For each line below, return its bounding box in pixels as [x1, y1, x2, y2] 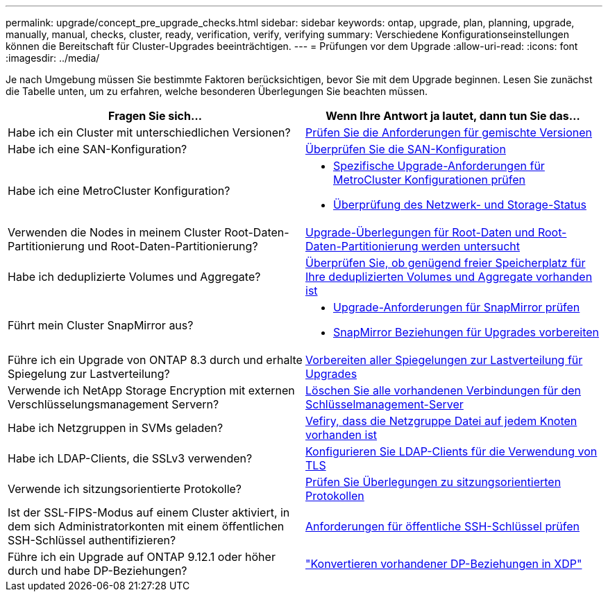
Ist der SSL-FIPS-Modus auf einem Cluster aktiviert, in [8, 505, 290, 519]
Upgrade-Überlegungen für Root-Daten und [305, 225, 535, 239]
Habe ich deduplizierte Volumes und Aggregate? [8, 270, 261, 284]
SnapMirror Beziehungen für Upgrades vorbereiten [333, 325, 600, 339]
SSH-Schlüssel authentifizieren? [8, 533, 176, 547]
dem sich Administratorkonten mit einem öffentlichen [8, 519, 285, 533]
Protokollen [305, 489, 364, 503]
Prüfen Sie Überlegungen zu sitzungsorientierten [305, 475, 561, 489]
